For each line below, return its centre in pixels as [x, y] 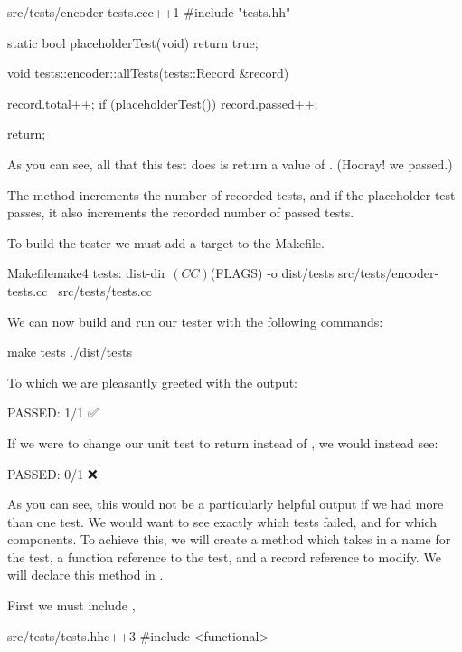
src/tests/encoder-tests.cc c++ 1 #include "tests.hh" [149, 12]
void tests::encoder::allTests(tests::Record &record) [148, 73]
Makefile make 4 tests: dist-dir [87, 273]
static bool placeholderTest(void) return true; [133, 42]
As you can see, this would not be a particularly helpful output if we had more [226, 504]
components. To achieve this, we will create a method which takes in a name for [229, 539]
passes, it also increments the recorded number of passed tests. [181, 212]
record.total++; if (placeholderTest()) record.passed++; [163, 103]
